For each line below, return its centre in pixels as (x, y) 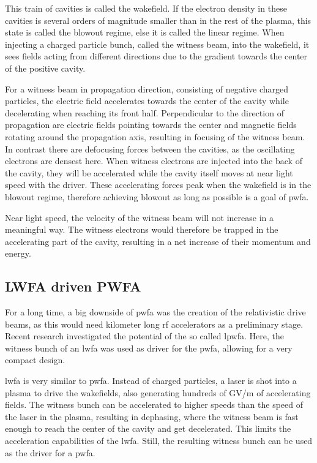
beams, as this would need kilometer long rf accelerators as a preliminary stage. (154, 324)
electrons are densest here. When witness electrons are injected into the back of (154, 161)
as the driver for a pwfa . (50, 452)
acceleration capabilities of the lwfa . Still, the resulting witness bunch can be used (159, 441)
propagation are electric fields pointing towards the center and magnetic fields (151, 125)
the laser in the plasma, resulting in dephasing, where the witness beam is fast (152, 416)
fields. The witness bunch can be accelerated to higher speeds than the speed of (154, 405)
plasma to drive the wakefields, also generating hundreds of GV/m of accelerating (158, 392)
